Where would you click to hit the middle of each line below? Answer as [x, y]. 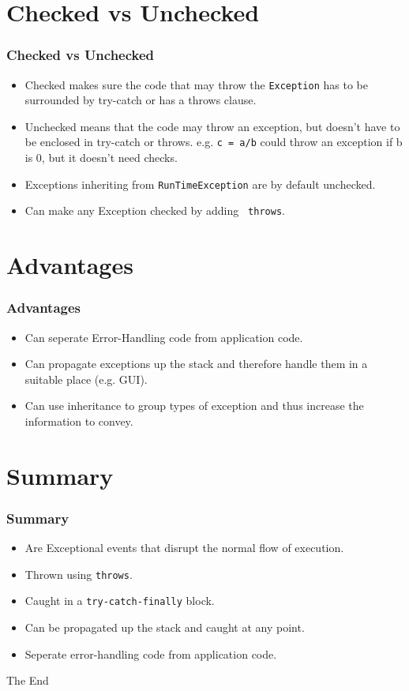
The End [28, 680]
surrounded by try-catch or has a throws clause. [141, 100]
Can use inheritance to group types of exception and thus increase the [194, 406]
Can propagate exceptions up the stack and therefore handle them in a [196, 364]
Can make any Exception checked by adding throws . [155, 210]
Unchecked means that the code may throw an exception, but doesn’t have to [212, 126]
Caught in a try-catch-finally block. [120, 601]
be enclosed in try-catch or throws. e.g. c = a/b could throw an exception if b [214, 142]
